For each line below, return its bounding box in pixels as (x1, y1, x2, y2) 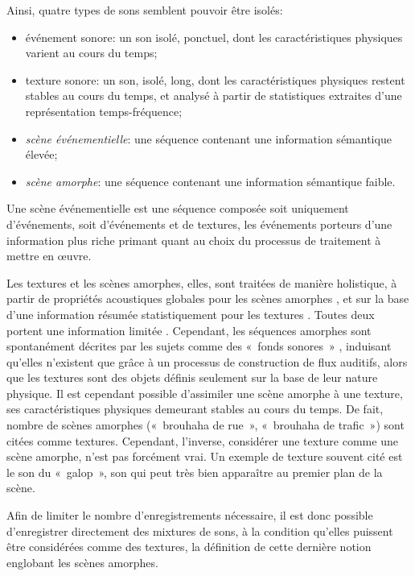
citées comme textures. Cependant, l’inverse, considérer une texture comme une (6, 432, 398, 449)
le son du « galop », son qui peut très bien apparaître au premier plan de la (6, 463, 383, 480)
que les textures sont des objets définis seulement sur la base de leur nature (6, 369, 378, 386)
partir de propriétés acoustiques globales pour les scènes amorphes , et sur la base (6, 290, 409, 307)
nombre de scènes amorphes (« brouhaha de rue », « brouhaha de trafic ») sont (6, 416, 405, 433)
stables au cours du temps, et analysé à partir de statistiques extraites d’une (25, 87, 402, 104)
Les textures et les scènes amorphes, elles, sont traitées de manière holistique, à (6, 274, 397, 291)
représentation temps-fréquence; (25, 102, 183, 119)
